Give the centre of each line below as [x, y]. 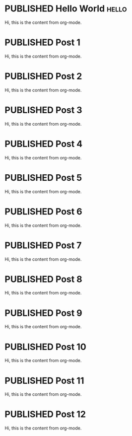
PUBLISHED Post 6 [43, 211]
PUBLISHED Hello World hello [66, 9]
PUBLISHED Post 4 [44, 144]
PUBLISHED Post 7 [43, 245]
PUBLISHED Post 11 [44, 381]
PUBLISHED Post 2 [43, 76]
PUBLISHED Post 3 [43, 110]
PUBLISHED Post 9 [43, 313]
